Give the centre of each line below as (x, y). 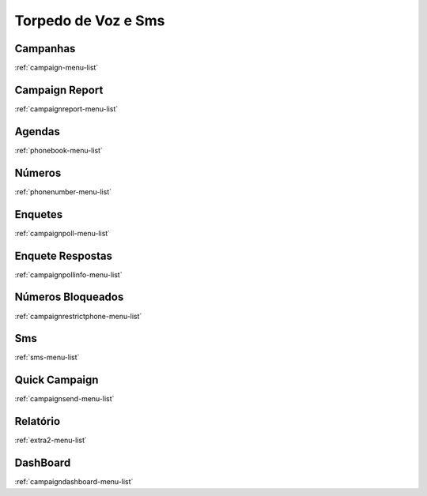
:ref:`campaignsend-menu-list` (64, 399)
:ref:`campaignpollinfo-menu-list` (68, 274)
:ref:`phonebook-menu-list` (59, 150)
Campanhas (45, 49)
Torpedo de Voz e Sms (90, 21)
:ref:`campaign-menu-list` (57, 68)
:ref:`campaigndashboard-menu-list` (74, 482)
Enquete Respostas (64, 256)
